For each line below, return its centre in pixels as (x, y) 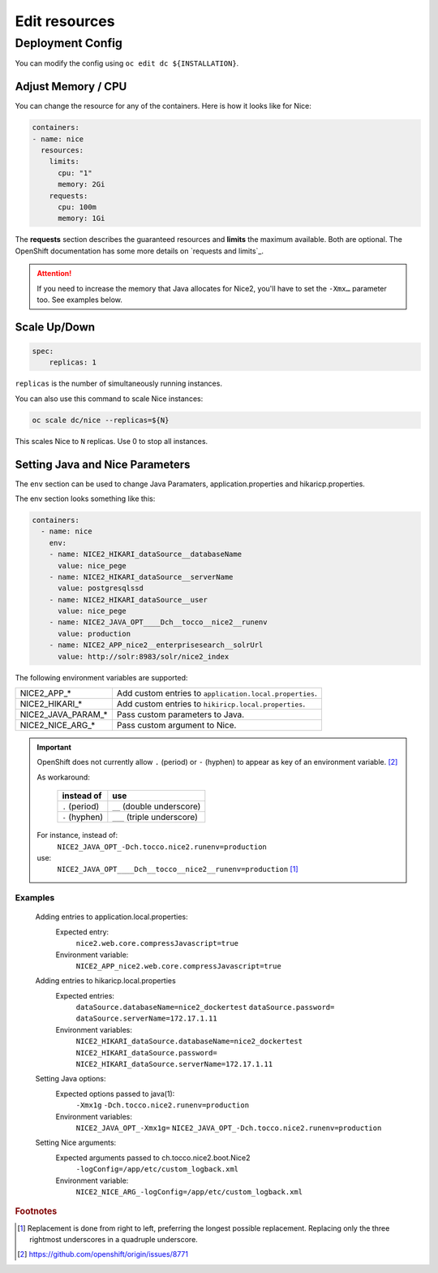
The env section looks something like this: (85, 498)
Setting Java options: (71, 1079)
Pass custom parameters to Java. (180, 714)
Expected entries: (85, 995)
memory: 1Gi (82, 218)
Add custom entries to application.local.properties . (217, 693)
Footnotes (36, 1211)
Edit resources (65, 21)
